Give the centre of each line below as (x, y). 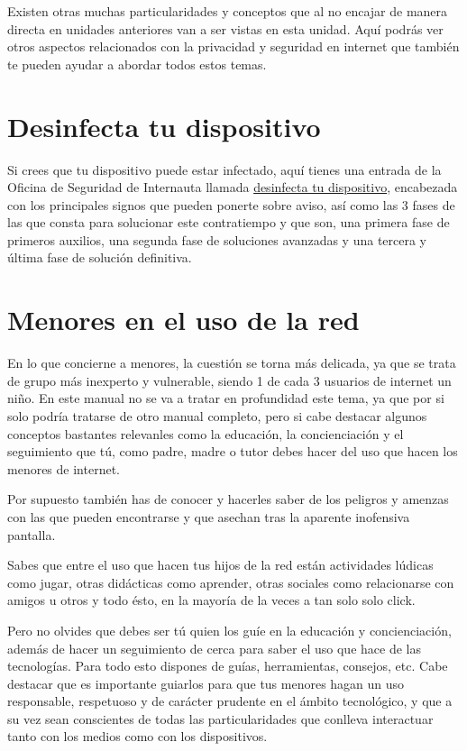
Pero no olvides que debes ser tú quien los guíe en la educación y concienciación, (229, 630)
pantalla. (32, 534)
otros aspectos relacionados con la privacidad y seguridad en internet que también (233, 46)
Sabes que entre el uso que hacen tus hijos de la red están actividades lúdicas (220, 565)
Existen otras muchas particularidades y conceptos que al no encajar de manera (228, 11)
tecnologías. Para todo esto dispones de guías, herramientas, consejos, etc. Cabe (228, 666)
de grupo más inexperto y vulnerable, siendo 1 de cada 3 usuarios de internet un (229, 380)
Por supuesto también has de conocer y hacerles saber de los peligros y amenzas (228, 499)
